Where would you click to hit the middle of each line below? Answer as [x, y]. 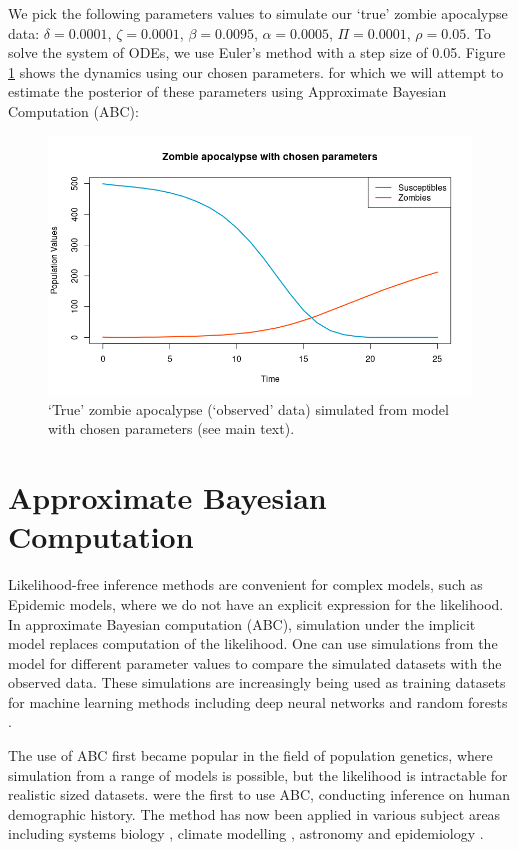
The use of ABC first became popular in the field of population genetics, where [250, 755]
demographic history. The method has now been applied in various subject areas [254, 813]
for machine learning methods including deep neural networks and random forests [258, 701]
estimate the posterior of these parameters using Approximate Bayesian [227, 91]
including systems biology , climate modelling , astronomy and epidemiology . [246, 833]
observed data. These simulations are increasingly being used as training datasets [257, 682]
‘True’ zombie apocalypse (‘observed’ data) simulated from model [248, 408]
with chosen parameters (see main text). [171, 428]
